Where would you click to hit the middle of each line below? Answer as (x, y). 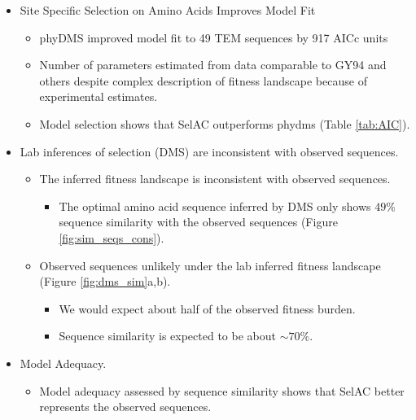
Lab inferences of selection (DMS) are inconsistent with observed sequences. (209, 151)
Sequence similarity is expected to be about (167, 336)
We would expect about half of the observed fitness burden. (207, 308)
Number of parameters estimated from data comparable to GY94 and (213, 65)
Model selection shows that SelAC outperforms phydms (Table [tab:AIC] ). (225, 123)
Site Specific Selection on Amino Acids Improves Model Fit (168, 10)
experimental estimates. (99, 96)
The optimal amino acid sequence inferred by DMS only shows (215, 206)
